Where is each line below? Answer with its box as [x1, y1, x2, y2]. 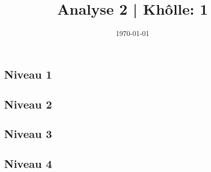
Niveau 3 [4, 126, 52, 142]
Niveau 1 [4, 66, 52, 82]
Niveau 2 [4, 96, 52, 112]
